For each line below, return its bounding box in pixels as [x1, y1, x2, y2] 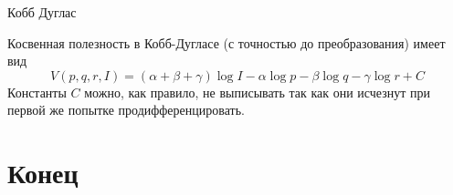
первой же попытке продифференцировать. [7, 100, 245, 119]
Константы [7, 82, 67, 101]
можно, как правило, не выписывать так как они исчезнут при [84, 82, 431, 101]
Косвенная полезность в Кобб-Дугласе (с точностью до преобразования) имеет [7, 33, 446, 52]
